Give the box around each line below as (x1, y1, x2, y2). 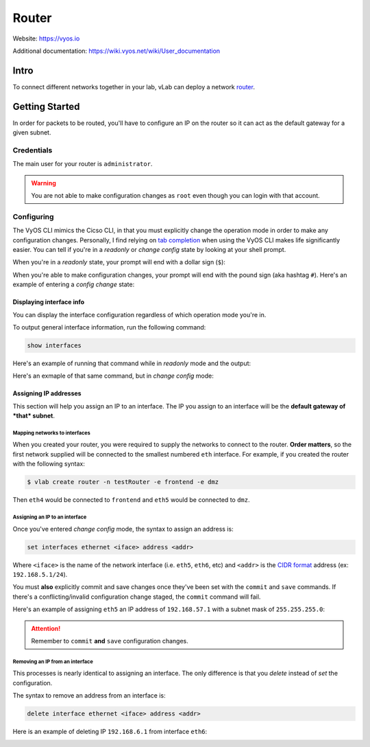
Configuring (12, 211, 54, 221)
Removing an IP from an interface (12, 658, 94, 665)
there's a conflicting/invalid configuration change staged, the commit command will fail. (12, 593, 261, 601)
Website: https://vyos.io (12, 34, 80, 43)
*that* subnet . (12, 412, 55, 420)
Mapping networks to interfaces (12, 429, 90, 436)
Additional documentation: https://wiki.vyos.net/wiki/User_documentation (12, 47, 221, 55)
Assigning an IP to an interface (12, 514, 87, 520)
